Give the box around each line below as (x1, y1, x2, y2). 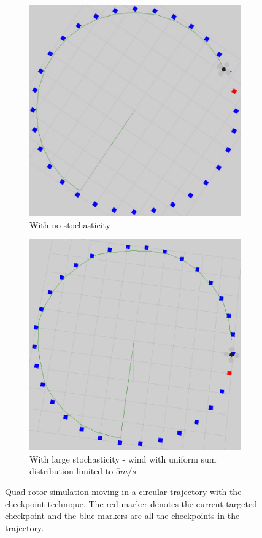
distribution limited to (29, 464, 114, 477)
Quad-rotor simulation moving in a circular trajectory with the (5, 485, 242, 498)
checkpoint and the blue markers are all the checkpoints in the (5, 509, 240, 522)
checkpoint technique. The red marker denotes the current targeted (5, 497, 257, 510)
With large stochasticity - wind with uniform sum (29, 452, 217, 465)
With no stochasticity (29, 218, 110, 231)
